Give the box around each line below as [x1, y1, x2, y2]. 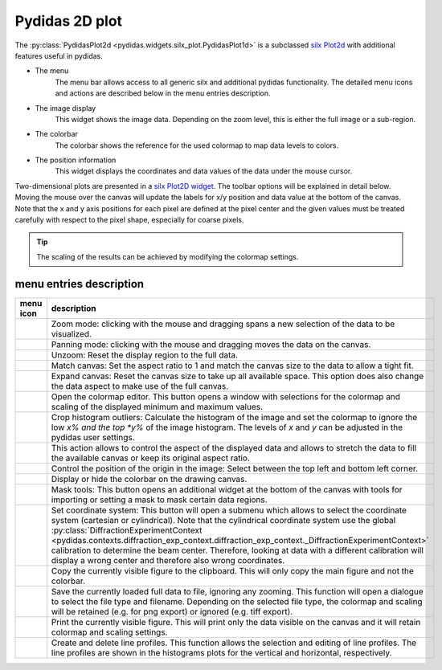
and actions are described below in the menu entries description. [55, 88, 271, 98]
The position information [35, 155, 117, 165]
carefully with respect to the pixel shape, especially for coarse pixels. [14, 215, 244, 225]
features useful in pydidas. [14, 51, 104, 60]
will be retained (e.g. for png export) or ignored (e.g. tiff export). [51, 606, 293, 617]
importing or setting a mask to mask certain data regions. [51, 494, 268, 505]
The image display [35, 103, 96, 112]
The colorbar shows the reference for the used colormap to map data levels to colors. [55, 141, 339, 150]
